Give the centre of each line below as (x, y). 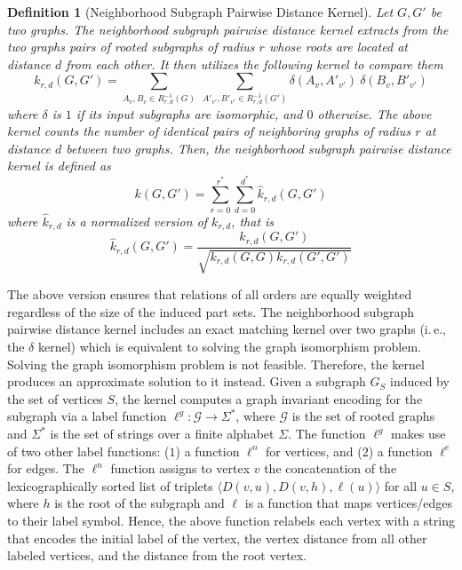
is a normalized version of (137, 221)
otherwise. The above (374, 113)
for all (401, 485)
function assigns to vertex (180, 468)
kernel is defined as (59, 166)
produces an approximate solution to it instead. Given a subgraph (187, 381)
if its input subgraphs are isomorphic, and (189, 113)
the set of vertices (55, 398)
